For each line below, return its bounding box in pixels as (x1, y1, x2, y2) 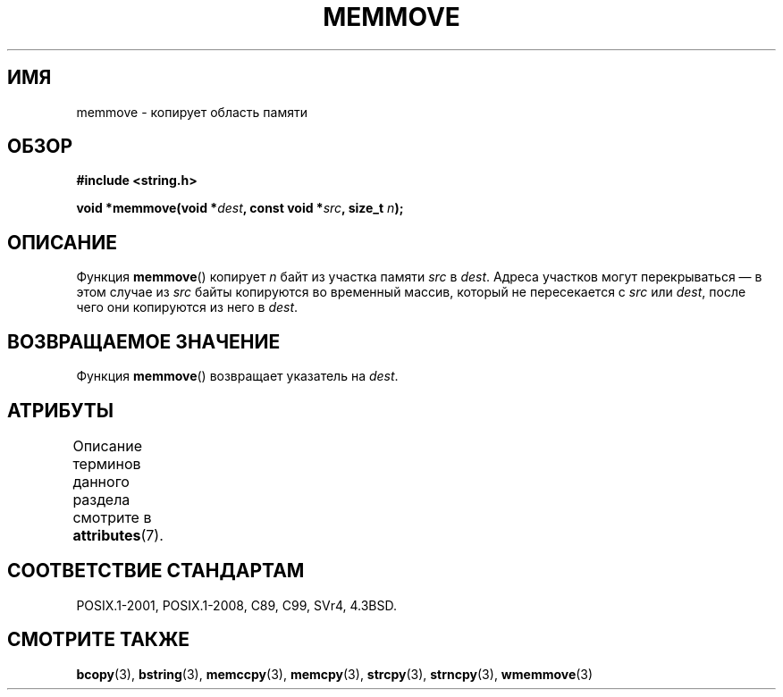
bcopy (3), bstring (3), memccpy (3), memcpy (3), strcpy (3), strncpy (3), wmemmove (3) (76, 666, 594, 682)
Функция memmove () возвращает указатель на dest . (76, 368, 399, 384)
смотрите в (72, 508, 152, 526)
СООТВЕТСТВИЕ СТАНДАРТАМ (7, 559, 305, 583)
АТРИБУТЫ (7, 399, 114, 422)
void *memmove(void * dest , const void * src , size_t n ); (76, 200, 404, 216)
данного (72, 472, 130, 491)
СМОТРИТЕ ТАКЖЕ (7, 628, 190, 651)
